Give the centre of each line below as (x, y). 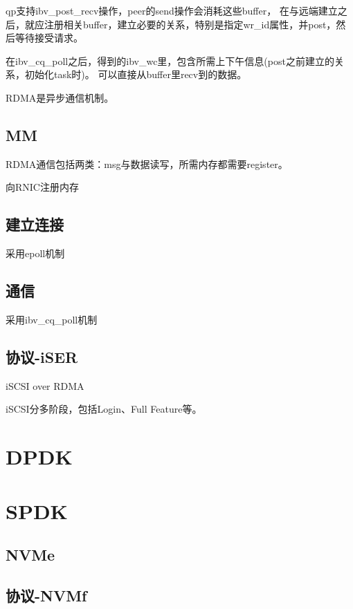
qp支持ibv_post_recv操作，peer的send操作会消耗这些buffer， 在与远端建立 (172, 10)
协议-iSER (42, 356)
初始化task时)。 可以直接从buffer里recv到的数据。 (136, 74)
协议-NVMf (46, 595)
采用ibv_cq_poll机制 (52, 319)
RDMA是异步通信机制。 (60, 97)
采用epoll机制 (35, 253)
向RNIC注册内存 (42, 187)
